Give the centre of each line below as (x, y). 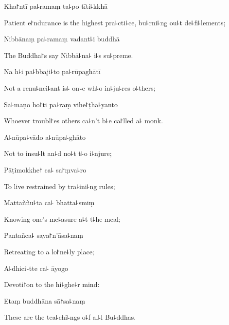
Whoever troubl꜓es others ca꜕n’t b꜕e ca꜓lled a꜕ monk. (84, 121)
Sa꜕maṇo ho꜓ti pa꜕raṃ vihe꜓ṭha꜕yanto (61, 104)
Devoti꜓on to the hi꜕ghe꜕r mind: (52, 284)
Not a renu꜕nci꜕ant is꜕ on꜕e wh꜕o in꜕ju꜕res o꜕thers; (80, 87)
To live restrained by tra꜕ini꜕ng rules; (60, 186)
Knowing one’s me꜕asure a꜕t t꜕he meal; (62, 219)
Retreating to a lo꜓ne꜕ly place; (49, 251)
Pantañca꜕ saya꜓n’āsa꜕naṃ (44, 235)
